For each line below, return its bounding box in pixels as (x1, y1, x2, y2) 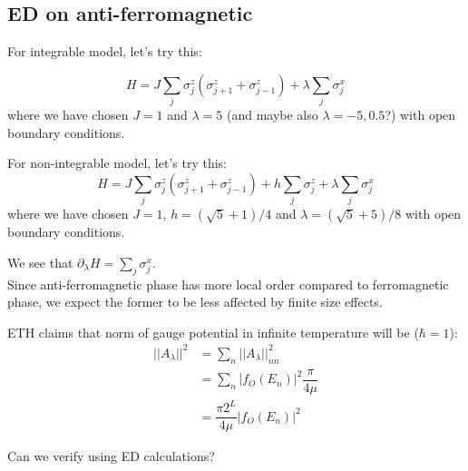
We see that (7, 252, 73, 271)
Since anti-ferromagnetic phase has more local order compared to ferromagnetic (7, 274, 449, 293)
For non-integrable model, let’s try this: (7, 153, 227, 172)
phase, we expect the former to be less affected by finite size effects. (7, 292, 383, 311)
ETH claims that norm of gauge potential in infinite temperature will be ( (7, 322, 419, 341)
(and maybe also (226, 105, 318, 124)
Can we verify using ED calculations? (7, 446, 215, 466)
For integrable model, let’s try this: (7, 42, 202, 61)
